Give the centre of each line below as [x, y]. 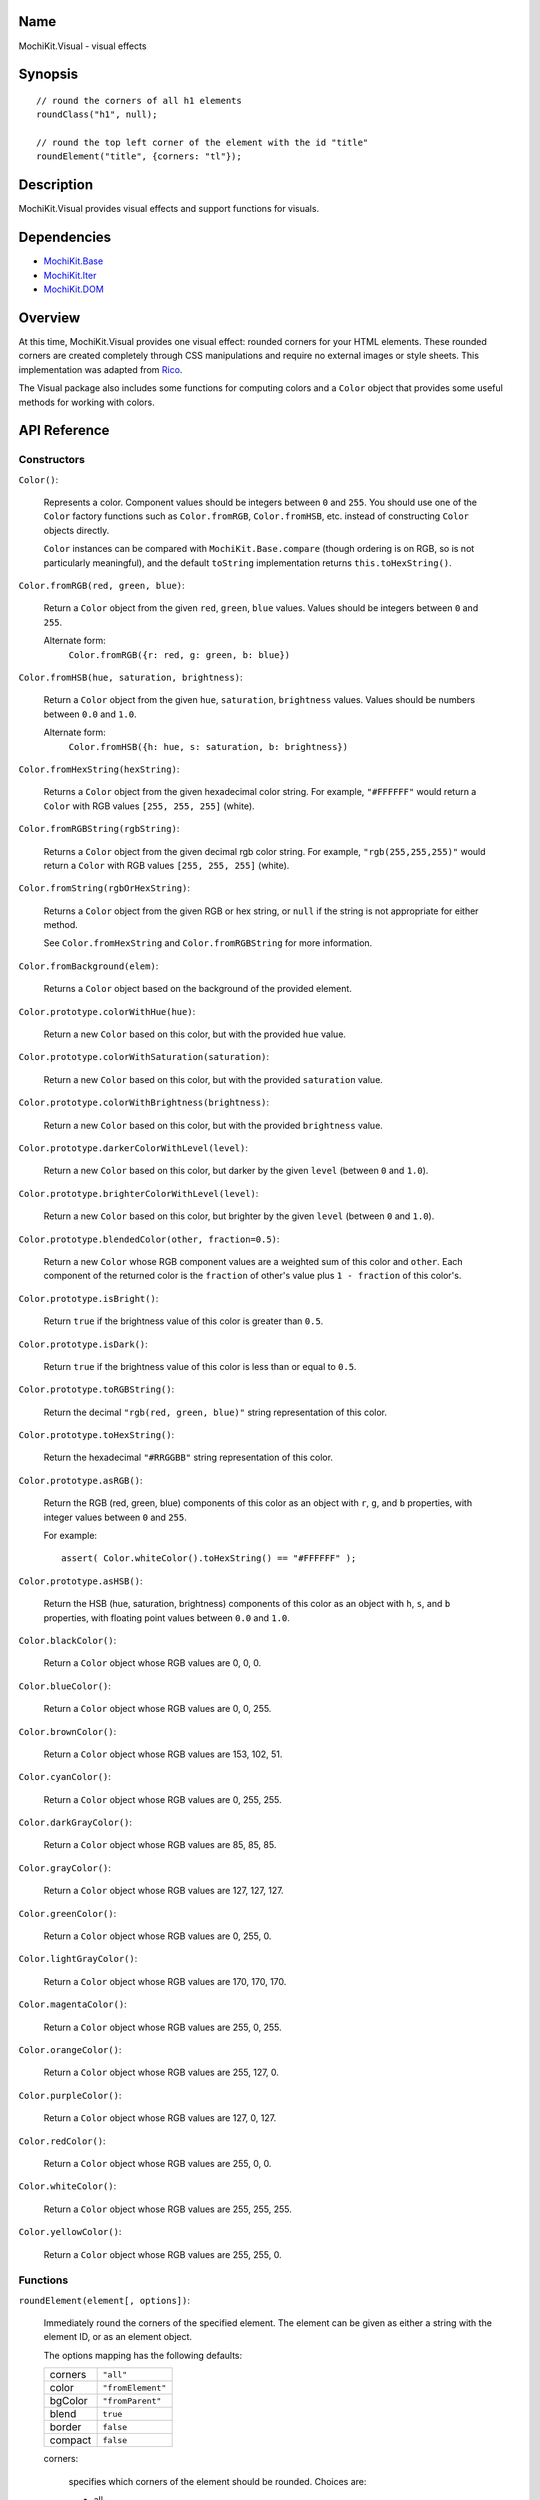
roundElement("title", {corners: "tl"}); [139, 156]
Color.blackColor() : [67, 1640]
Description [56, 185]
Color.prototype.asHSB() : [80, 1581]
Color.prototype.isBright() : [88, 1298]
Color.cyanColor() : [65, 1777]
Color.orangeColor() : [70, 2049]
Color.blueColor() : [65, 1686]
